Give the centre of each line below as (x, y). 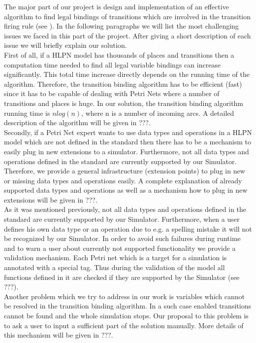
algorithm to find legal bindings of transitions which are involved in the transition (128, 16)
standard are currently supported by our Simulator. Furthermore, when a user (122, 219)
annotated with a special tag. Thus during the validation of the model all (114, 267)
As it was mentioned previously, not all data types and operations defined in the (125, 209)
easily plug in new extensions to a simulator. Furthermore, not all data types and (127, 151)
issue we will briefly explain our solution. (65, 45)
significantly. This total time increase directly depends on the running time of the (127, 74)
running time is (27, 113)
